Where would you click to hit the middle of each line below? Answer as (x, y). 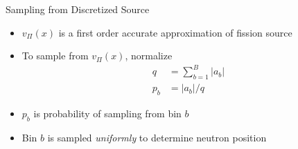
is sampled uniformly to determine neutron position (157, 137)
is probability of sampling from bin (107, 113)
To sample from (55, 56)
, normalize (149, 56)
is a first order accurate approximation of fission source (175, 32)
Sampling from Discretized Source (78, 9)
